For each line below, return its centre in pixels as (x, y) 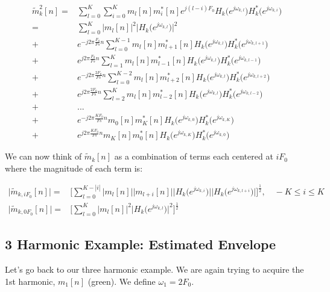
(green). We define (122, 281)
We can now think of (43, 156)
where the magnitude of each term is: (74, 168)
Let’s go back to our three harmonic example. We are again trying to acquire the (154, 269)
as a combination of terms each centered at (194, 156)
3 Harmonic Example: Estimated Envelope (141, 244)
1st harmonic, (30, 281)
